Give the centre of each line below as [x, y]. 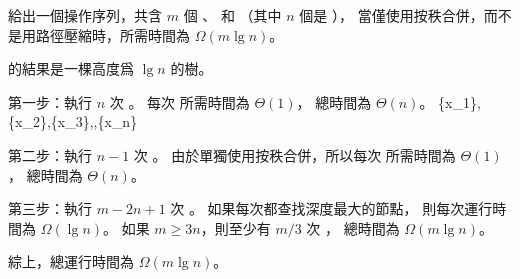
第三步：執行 [50, 208]
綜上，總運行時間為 [71, 261]
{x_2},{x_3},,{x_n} [73, 121]
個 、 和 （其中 [232, 15]
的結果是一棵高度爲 [71, 68]
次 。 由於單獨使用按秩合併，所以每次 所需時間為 [294, 154]
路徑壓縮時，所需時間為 [112, 34]
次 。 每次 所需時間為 [179, 101]
